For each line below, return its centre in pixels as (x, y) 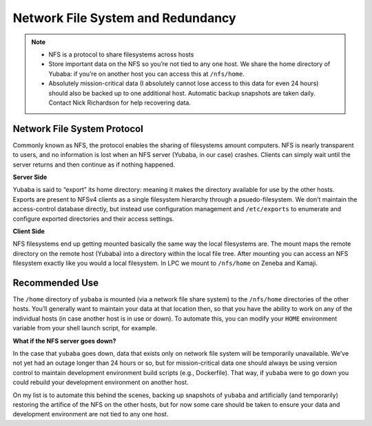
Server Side (30, 177)
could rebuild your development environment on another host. (101, 383)
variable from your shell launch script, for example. (85, 328)
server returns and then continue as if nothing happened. (94, 164)
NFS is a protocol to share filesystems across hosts (121, 54)
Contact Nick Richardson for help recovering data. (120, 103)
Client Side (29, 231)
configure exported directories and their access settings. (93, 219)
